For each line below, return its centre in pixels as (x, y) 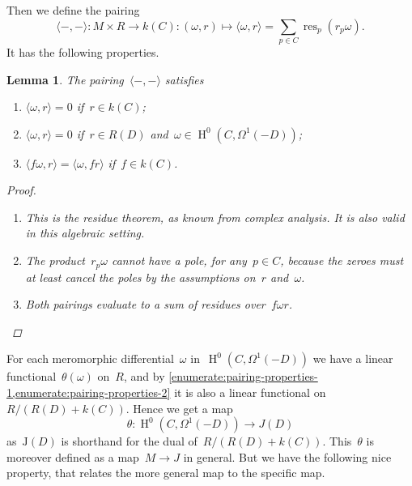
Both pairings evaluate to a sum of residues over (145, 304)
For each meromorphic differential (90, 358)
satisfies (184, 79)
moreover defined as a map (73, 456)
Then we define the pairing (73, 10)
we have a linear (353, 358)
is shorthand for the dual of (129, 441)
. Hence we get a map (179, 408)
